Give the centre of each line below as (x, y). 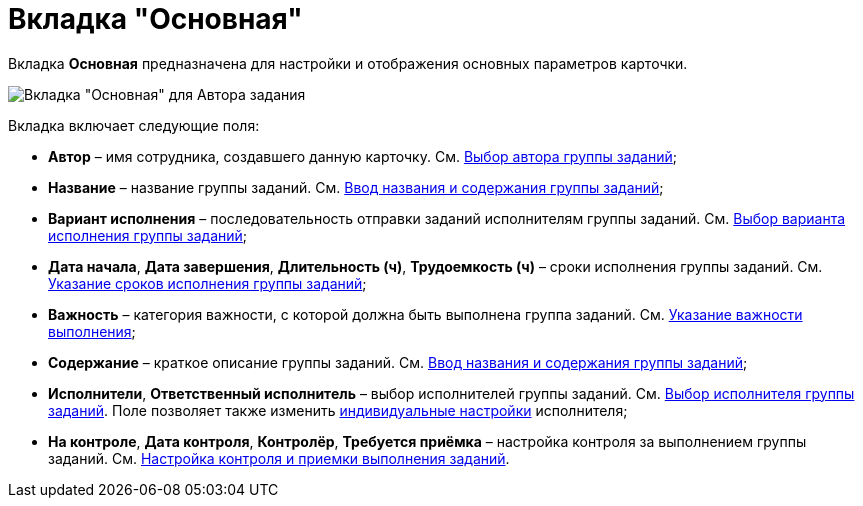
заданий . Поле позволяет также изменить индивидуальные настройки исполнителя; (338, 410)
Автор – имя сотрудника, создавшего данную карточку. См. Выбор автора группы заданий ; (362, 156)
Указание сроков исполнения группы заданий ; (207, 283)
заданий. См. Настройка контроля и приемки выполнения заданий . (279, 458)
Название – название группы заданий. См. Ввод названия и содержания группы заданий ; (356, 187)
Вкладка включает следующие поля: (134, 125)
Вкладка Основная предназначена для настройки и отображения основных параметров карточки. (348, 63)
